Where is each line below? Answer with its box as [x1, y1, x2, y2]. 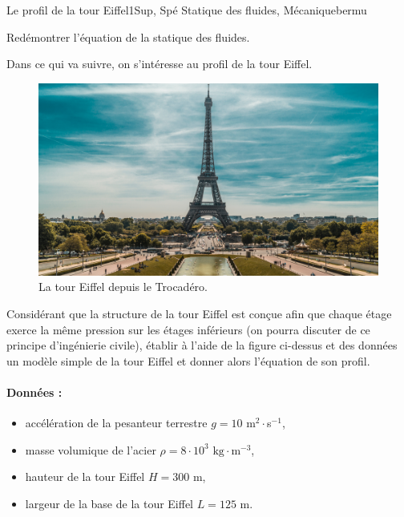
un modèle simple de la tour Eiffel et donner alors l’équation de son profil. [6, 352, 370, 369]
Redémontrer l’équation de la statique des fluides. [6, 28, 250, 45]
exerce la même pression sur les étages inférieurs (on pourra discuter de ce [6, 321, 370, 337]
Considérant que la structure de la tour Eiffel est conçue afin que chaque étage [6, 305, 392, 321]
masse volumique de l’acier [25, 441, 156, 458]
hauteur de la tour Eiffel [25, 468, 145, 485]
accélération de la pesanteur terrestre [25, 414, 208, 431]
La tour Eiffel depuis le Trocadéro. [38, 278, 208, 295]
